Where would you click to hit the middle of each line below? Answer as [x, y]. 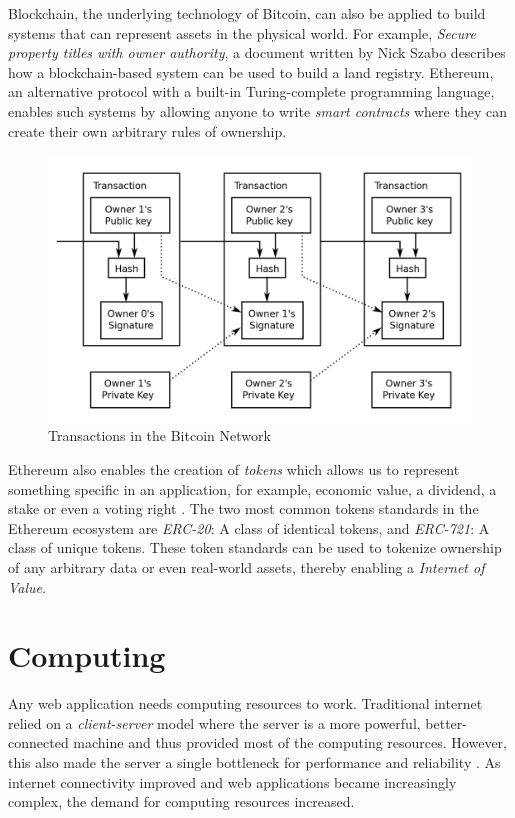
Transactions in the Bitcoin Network [159, 435]
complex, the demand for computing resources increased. [181, 801]
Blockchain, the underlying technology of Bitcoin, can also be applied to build [247, 13]
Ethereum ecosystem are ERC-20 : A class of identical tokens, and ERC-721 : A [249, 527]
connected [38, 742]
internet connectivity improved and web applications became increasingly [232, 781]
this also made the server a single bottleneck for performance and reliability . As [254, 762]
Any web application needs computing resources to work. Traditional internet [245, 703]
